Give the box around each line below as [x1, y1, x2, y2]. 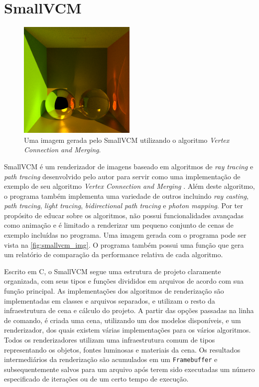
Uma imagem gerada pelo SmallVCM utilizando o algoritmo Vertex [24, 134, 230, 145]
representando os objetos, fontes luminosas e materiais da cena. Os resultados [4, 344, 241, 355]
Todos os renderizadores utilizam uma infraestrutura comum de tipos [4, 335, 215, 345]
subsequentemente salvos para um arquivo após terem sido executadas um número [4, 364, 255, 374]
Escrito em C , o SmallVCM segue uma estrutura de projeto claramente [4, 266, 221, 276]
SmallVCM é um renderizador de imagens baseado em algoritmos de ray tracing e [4, 161, 254, 171]
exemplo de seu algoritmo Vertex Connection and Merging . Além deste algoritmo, [4, 181, 255, 191]
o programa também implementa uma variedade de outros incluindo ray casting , [4, 190, 249, 201]
